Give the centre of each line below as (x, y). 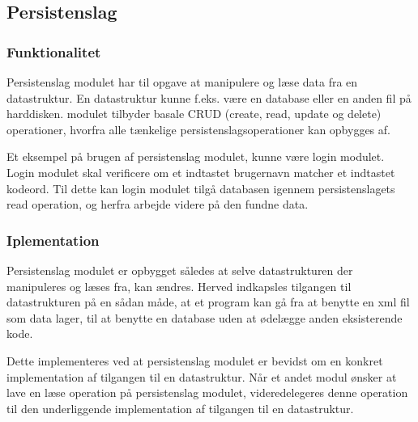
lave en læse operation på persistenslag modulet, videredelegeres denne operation (207, 392)
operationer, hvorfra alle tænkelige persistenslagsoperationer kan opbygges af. (198, 129)
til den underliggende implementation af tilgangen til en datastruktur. (180, 408)
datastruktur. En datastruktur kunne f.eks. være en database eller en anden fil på (209, 97)
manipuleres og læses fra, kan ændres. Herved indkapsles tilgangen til (179, 286)
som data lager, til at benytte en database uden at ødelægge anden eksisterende (205, 317)
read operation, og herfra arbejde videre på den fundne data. (158, 204)
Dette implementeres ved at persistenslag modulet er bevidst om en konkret (195, 360)
